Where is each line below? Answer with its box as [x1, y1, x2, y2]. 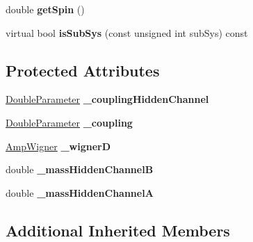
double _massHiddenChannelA [6, 185, 154, 200]
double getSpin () [6, 2, 85, 16]
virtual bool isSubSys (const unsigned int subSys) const [6, 25, 248, 40]
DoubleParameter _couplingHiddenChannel [6, 92, 209, 106]
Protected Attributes [6, 59, 160, 81]
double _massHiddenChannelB [6, 162, 154, 177]
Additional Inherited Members [6, 219, 230, 241]
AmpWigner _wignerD [6, 138, 111, 153]
